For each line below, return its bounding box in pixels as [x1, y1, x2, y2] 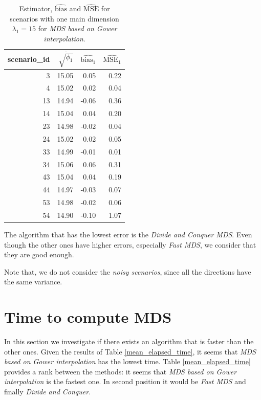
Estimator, [19, 3, 53, 14]
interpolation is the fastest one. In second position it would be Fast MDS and [4, 376, 246, 387]
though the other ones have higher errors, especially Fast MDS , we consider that [4, 239, 256, 250]
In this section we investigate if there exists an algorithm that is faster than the [4, 336, 254, 347]
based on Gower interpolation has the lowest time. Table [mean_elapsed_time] [4, 356, 251, 367]
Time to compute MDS [4, 306, 172, 327]
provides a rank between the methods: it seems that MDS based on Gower [4, 366, 237, 376]
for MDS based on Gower [38, 23, 117, 34]
